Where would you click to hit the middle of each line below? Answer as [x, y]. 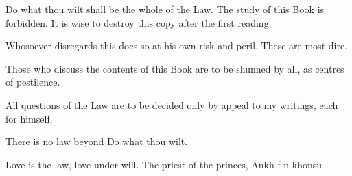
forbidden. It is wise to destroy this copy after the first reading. [139, 22]
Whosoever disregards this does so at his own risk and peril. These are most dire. [177, 46]
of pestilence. [33, 82]
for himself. [29, 118]
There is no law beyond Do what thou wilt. [97, 141]
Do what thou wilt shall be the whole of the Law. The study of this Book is [165, 9]
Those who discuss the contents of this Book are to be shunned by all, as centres [175, 68]
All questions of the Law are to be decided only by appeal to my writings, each [172, 104]
